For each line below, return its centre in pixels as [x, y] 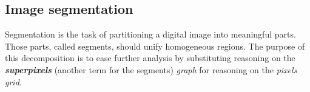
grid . [13, 81]
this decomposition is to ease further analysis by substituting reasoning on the [150, 58]
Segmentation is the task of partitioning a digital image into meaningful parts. [150, 34]
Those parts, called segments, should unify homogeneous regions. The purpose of [155, 46]
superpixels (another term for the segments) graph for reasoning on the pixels [151, 69]
